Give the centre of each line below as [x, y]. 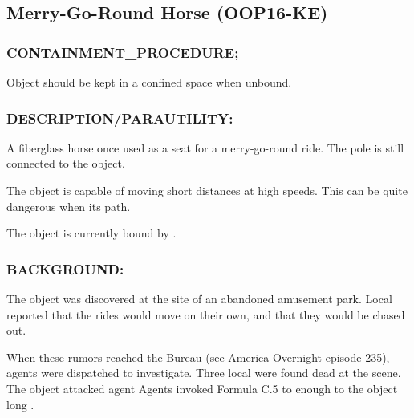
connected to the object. [66, 163]
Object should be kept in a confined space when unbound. [149, 82]
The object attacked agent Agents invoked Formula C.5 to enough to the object [202, 388]
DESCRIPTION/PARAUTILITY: [120, 118]
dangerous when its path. [69, 206]
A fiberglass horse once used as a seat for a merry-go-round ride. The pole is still [205, 147]
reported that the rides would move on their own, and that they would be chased [206, 314]
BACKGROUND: [65, 268]
